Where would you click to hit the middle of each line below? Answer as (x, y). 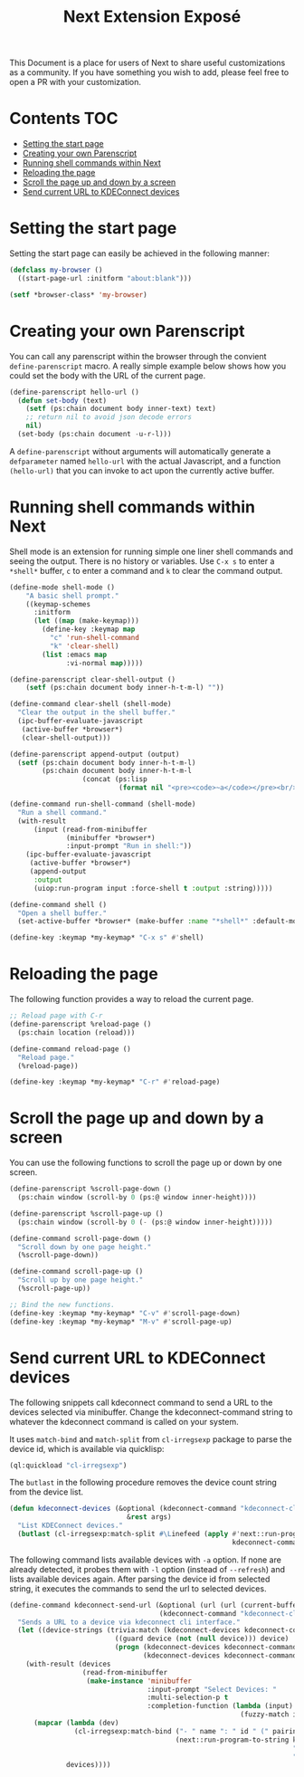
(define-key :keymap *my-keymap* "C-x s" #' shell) (107, 938)
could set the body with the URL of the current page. (108, 375)
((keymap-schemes (58, 604)
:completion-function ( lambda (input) (220, 1706)
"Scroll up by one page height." (81, 1280)
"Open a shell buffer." (62, 913)
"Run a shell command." (62, 812)
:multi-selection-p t (188, 1698)
